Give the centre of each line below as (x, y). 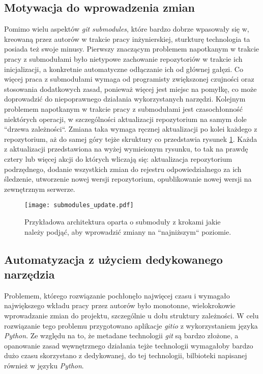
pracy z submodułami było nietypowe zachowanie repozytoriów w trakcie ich (123, 58)
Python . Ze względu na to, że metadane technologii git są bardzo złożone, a (121, 335)
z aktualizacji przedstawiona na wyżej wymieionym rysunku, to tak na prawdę (126, 149)
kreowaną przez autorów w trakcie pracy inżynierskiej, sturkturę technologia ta (127, 39)
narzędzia (30, 274)
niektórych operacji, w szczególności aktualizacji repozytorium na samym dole (125, 119)
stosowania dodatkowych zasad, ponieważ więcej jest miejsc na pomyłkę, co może (130, 89)
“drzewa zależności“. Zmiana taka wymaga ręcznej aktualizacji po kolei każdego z (131, 129)
